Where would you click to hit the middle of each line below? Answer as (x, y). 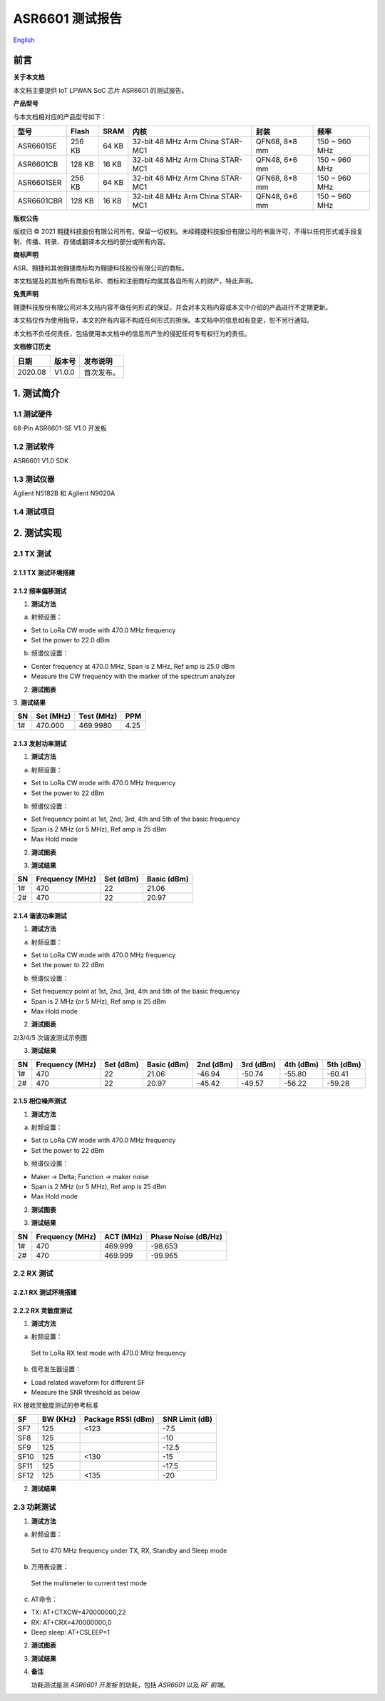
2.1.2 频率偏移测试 (40, 591)
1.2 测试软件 (34, 446)
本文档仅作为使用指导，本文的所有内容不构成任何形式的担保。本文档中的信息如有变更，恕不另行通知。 (163, 320)
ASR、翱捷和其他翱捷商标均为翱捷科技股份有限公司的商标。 (101, 268)
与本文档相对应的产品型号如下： (60, 116)
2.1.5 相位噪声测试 (40, 1101)
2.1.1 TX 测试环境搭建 (44, 572)
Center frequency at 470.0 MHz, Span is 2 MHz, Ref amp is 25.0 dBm (133, 666)
